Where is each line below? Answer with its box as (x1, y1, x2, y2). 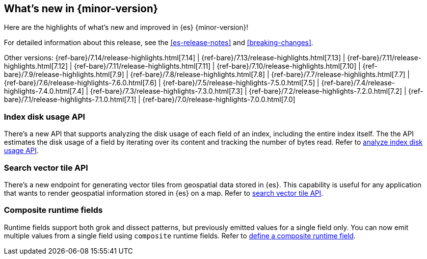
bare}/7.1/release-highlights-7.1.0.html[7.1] (4, 95, 136, 104)
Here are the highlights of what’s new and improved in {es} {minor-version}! (4, 23, 248, 32)
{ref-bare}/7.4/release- (321, 78, 395, 87)
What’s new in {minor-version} (4, 2, 158, 15)
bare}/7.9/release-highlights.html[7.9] (4, 70, 124, 79)
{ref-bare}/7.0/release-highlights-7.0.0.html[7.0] (142, 95, 295, 104)
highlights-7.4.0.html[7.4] (4, 87, 84, 96)
